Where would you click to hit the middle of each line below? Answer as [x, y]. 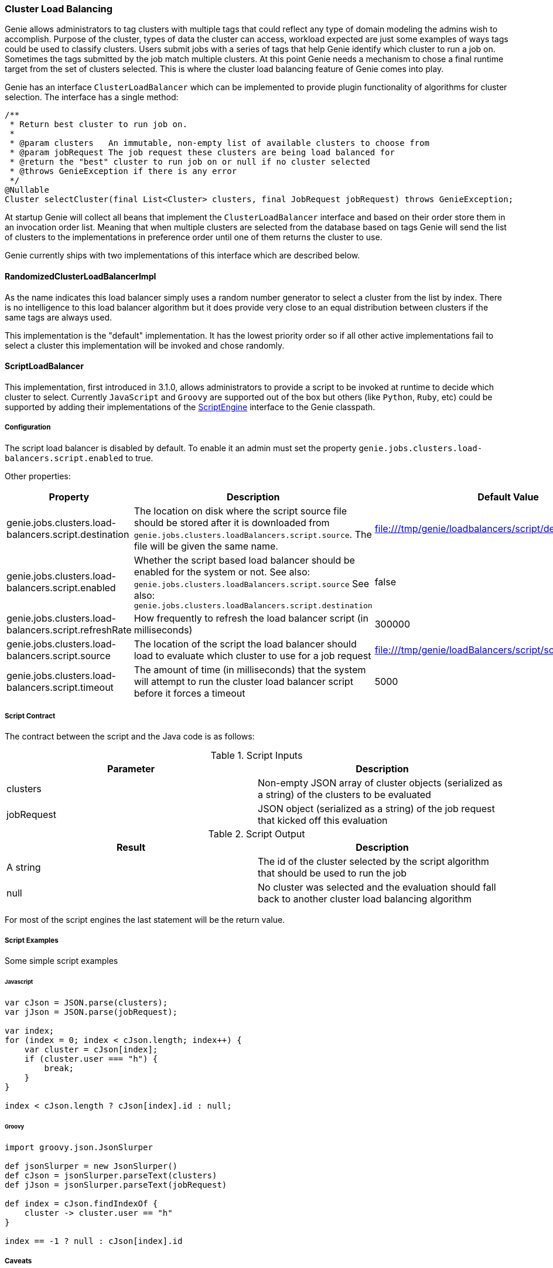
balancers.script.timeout [60, 687]
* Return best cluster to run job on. [98, 125]
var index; [30, 1030]
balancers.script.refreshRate [69, 630]
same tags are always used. [59, 317]
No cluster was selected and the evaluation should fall [377, 887]
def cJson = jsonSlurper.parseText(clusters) [111, 1175]
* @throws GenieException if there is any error [123, 171]
